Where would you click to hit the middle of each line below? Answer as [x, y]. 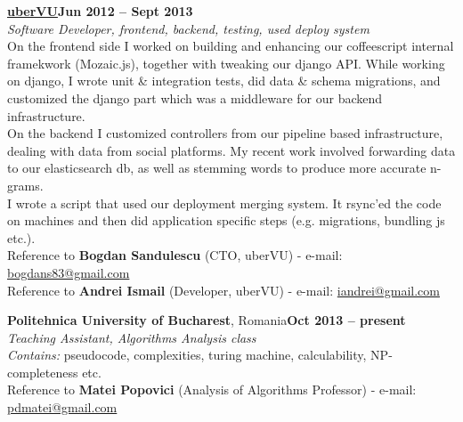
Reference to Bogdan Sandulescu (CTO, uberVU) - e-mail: [175, 255]
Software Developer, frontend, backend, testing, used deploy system [188, 28]
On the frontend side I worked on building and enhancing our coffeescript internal [231, 46]
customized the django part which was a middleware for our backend [195, 97]
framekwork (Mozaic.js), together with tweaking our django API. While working [226, 63]
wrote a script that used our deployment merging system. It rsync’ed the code [228, 203]
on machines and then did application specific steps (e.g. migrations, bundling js [226, 220]
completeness [43, 372]
